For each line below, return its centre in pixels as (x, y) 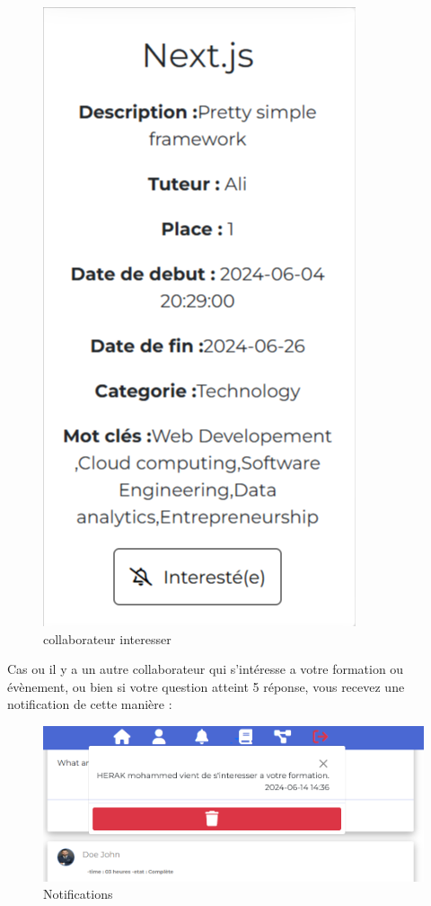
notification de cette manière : (90, 704)
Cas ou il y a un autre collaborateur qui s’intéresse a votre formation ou (206, 669)
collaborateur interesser (107, 638)
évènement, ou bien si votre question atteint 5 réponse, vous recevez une (206, 686)
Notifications (78, 894)
